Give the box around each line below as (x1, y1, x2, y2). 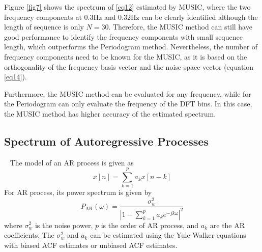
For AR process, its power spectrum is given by (4, 187, 152, 198)
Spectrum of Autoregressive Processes (4, 133, 209, 149)
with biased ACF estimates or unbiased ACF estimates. (4, 239, 178, 250)
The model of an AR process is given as (10, 157, 134, 167)
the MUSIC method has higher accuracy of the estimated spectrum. (4, 108, 216, 119)
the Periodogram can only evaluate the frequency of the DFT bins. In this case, (4, 98, 252, 109)
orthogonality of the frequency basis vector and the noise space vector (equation (4, 61, 254, 72)
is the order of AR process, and (101, 219, 199, 230)
